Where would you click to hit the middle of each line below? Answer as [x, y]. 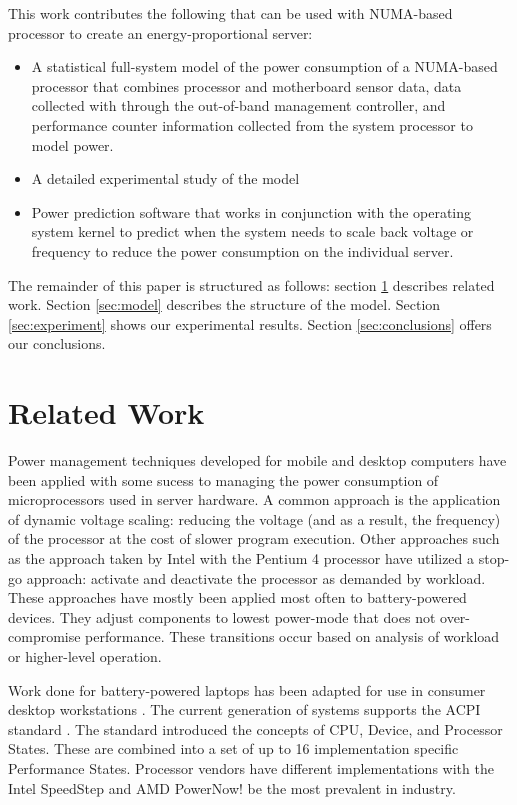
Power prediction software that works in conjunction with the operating [251, 211]
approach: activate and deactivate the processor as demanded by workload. [256, 577]
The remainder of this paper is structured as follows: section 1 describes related [251, 284]
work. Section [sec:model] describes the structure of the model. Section [224, 304]
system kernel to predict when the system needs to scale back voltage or [252, 231]
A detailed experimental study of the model [165, 178]
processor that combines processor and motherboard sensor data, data [246, 85]
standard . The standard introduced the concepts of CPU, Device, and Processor [255, 728]
